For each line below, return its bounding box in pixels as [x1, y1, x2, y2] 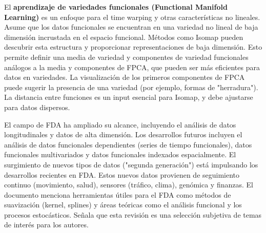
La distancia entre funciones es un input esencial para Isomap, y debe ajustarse [4, 92, 253, 102]
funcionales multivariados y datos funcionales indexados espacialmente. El [4, 149, 236, 160]
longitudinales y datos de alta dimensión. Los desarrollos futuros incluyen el [4, 129, 242, 140]
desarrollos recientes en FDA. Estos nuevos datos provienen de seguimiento [4, 169, 240, 180]
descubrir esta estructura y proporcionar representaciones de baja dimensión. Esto [4, 41, 262, 52]
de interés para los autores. [4, 219, 89, 230]
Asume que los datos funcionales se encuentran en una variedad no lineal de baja [4, 22, 258, 32]
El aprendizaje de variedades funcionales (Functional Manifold [4, 2, 228, 12]
